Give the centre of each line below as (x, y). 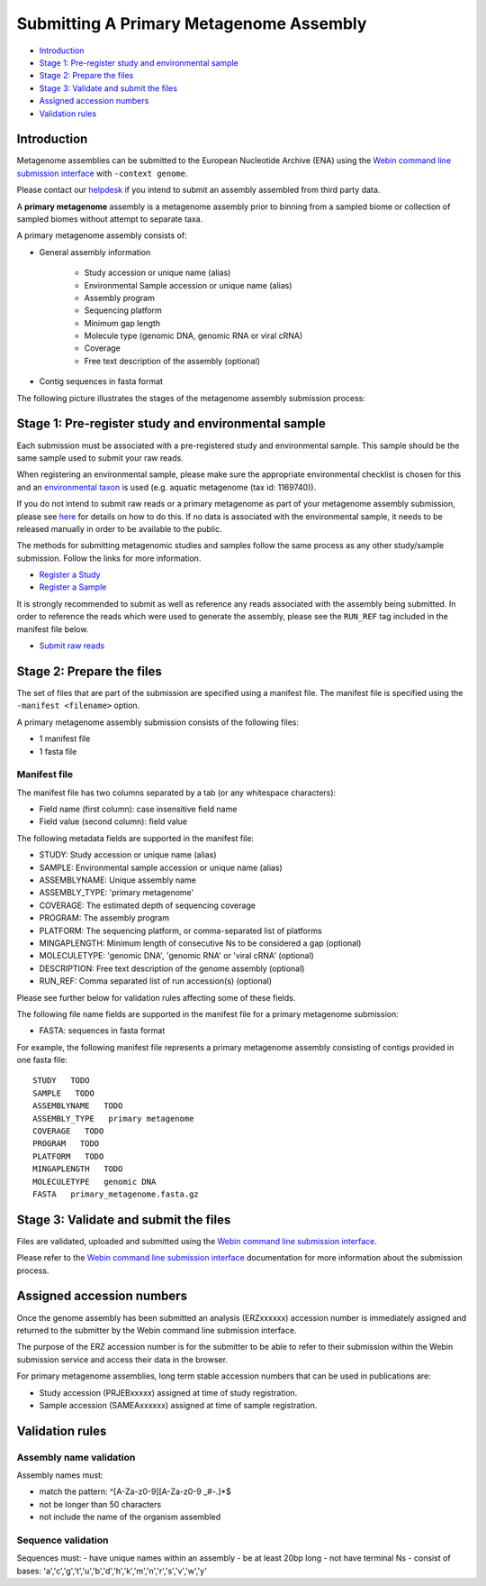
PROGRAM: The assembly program (104, 918)
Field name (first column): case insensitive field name (138, 809)
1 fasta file (58, 751)
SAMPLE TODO (63, 1093)
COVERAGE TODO (68, 1131)
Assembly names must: (60, 1475)
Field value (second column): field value (113, 821)
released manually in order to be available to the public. (119, 528)
